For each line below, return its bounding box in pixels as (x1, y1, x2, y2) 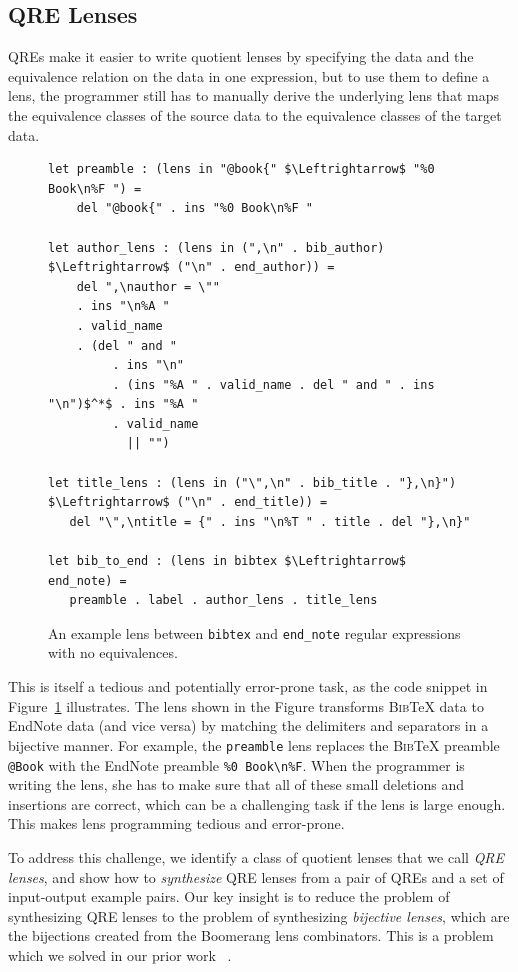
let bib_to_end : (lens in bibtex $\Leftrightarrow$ (48, 554, 406, 569)
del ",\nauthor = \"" (76, 279, 220, 294)
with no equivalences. (48, 642, 178, 663)
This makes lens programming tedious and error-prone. (8, 813, 345, 834)
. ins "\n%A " (76, 299, 170, 314)
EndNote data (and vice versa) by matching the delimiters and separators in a (8, 715, 489, 736)
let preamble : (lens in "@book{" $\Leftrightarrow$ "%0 (48, 162, 435, 177)
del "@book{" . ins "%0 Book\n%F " (76, 201, 313, 216)
